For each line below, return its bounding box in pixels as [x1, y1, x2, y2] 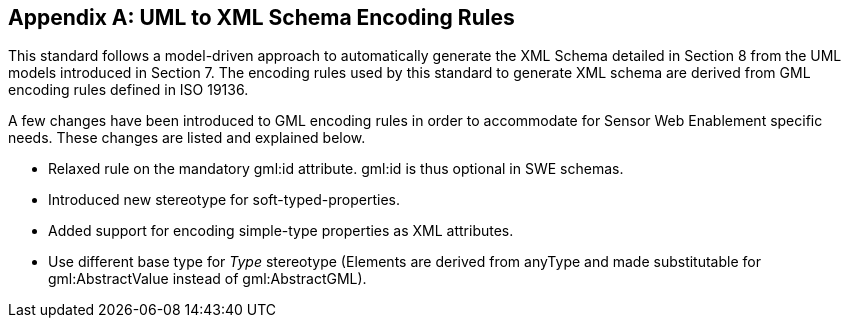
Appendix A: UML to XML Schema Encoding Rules [8, 5, 515, 30]
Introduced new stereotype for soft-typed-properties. [48, 191, 400, 209]
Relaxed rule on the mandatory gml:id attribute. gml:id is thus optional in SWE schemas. [48, 160, 624, 178]
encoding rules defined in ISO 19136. [8, 81, 249, 99]
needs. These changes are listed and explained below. [8, 129, 366, 147]
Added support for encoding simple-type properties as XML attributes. [48, 222, 514, 240]
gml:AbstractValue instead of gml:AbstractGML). [48, 270, 367, 288]
